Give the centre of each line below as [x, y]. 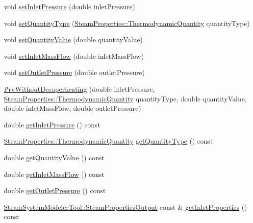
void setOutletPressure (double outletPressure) [75, 72]
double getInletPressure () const [52, 124]
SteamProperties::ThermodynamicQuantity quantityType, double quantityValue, [125, 98]
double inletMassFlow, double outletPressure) [73, 108]
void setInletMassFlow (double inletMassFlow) [74, 56]
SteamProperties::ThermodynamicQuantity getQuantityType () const [108, 141]
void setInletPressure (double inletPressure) [70, 6]
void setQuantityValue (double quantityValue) [73, 39]
